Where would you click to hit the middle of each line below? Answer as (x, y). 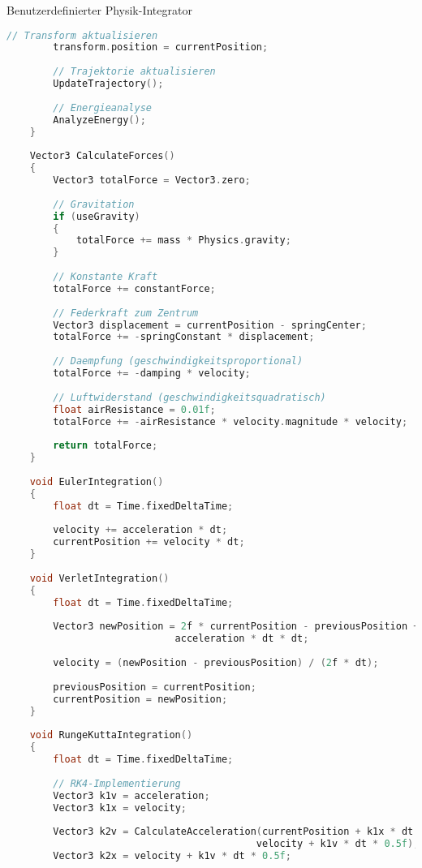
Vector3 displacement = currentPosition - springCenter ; (210, 325)
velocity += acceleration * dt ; (140, 530)
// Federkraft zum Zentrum (126, 313)
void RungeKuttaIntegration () (111, 735)
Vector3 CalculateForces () (102, 156)
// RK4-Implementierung (117, 783)
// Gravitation (94, 204)
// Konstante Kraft (105, 277)
